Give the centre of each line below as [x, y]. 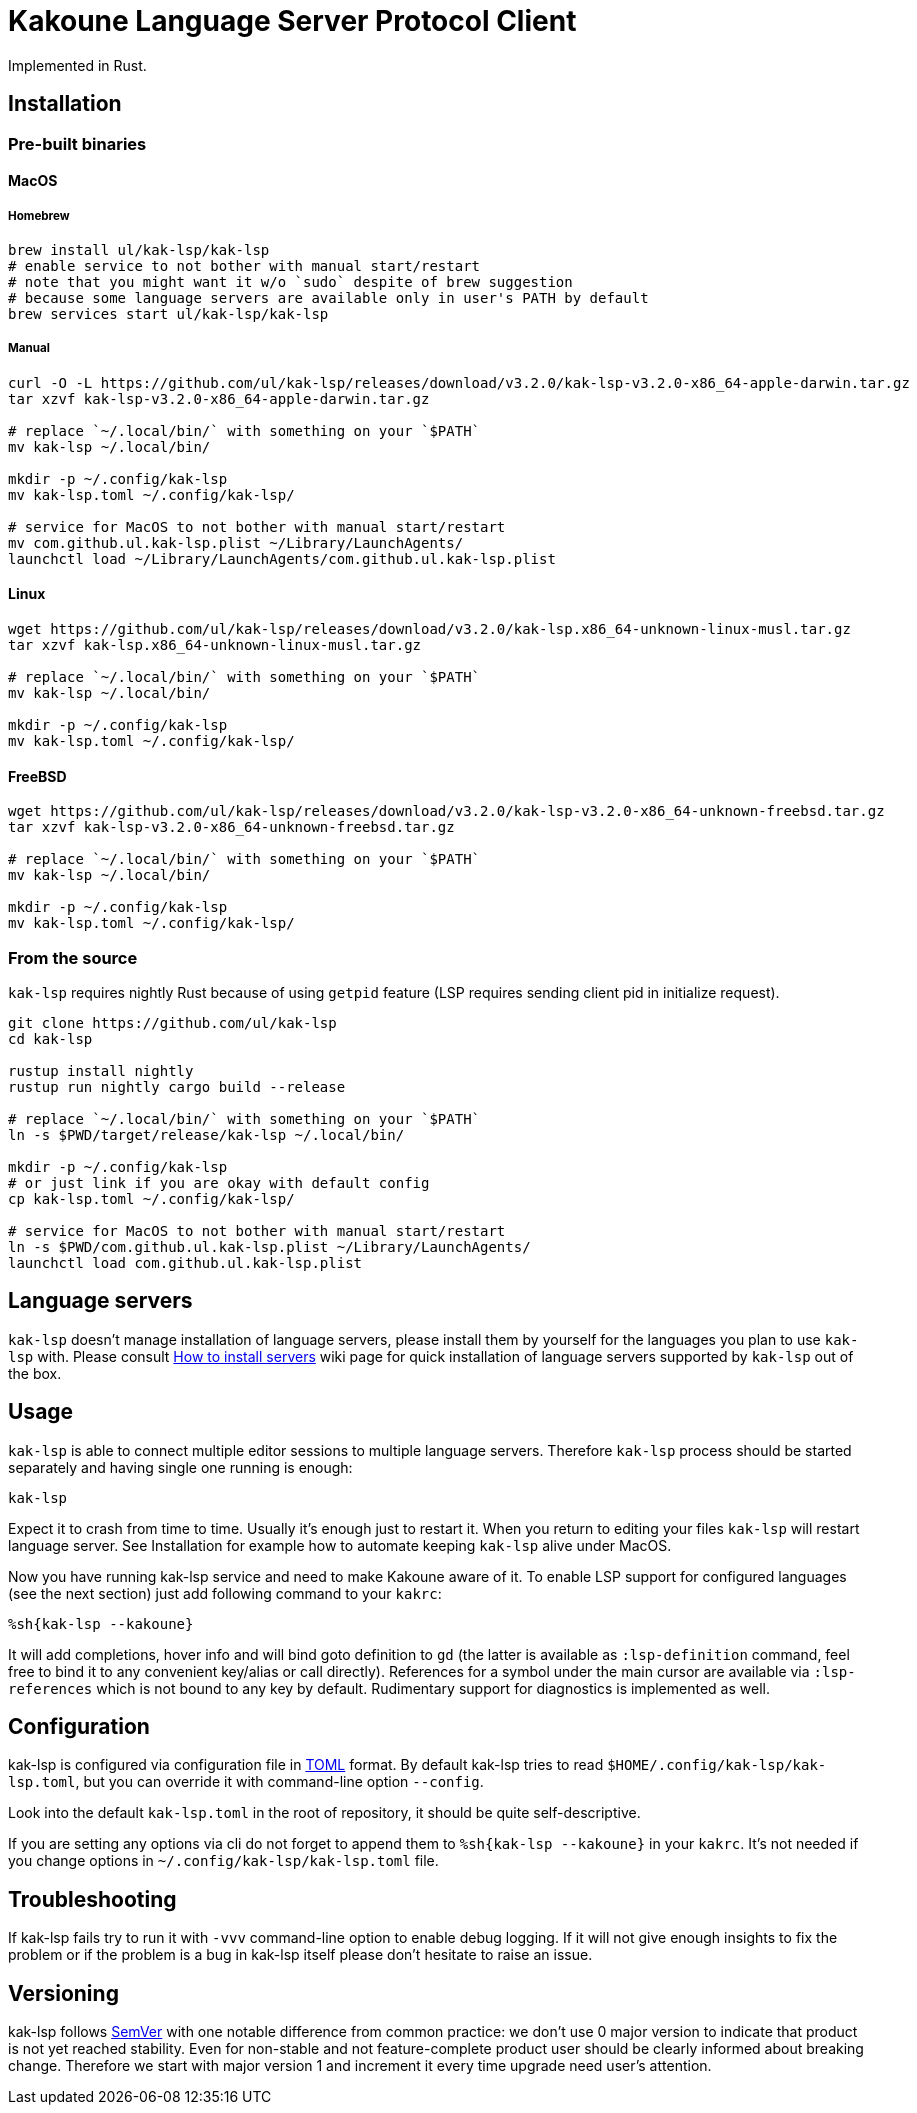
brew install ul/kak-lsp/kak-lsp [139, 249]
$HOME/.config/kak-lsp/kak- [717, 1765]
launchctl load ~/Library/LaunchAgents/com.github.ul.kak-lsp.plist [282, 558]
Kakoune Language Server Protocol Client [292, 21]
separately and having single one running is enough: [180, 1467]
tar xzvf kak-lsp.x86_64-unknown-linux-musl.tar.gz [215, 644]
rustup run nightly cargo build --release [177, 1086]
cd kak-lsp [50, 1038]
